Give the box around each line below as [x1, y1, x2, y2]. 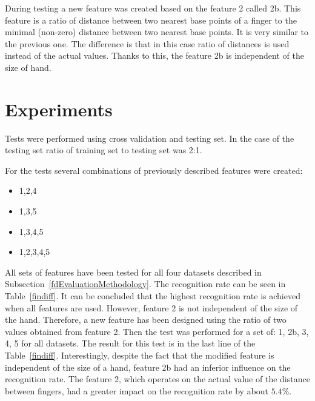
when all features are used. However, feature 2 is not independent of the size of [5, 301, 298, 314]
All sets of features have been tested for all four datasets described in [5, 265, 262, 278]
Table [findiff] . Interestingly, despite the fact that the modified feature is [5, 349, 274, 361]
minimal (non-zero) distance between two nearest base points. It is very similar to [5, 25, 309, 38]
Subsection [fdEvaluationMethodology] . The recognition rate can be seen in [5, 277, 286, 290]
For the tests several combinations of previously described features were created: [5, 164, 303, 176]
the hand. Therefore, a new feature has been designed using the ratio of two [5, 313, 287, 326]
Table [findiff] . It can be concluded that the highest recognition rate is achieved [5, 290, 300, 302]
